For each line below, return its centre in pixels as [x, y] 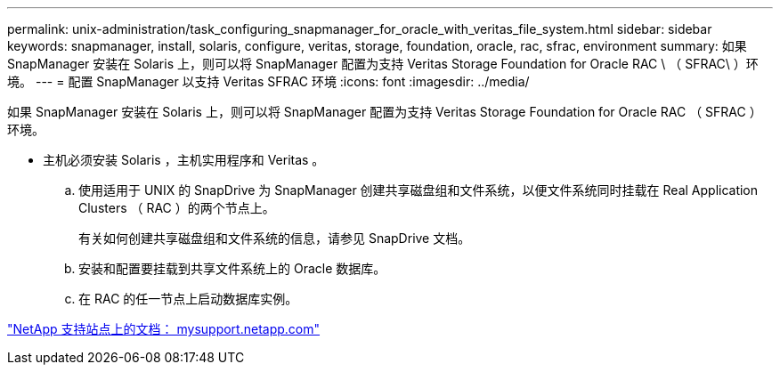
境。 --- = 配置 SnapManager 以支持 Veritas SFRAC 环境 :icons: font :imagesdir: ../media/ [268, 81]
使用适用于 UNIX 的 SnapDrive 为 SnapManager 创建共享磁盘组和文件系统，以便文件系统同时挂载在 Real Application [418, 190]
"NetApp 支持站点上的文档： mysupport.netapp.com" [164, 329]
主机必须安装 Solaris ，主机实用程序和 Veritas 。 [184, 160]
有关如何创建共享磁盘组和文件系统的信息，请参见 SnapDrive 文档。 [275, 238]
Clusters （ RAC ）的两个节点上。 [177, 208]
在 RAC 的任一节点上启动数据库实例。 [188, 299]
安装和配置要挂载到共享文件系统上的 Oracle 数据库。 [232, 268]
